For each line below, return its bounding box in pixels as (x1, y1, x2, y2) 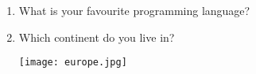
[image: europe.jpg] (18, 57, 127, 68)
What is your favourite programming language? (18, 2, 250, 18)
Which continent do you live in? (18, 28, 175, 45)
